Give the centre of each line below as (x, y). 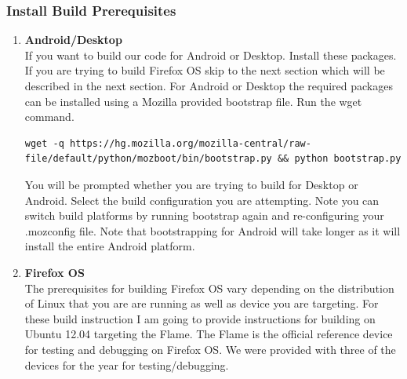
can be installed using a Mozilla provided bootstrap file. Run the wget (193, 101)
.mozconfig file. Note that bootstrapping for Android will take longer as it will (213, 230)
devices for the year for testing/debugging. (127, 364)
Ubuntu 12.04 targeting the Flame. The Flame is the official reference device (209, 334)
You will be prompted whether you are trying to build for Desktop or (191, 184)
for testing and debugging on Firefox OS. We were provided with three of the (210, 349)
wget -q (44, 143)
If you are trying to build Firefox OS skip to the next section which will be (205, 70)
